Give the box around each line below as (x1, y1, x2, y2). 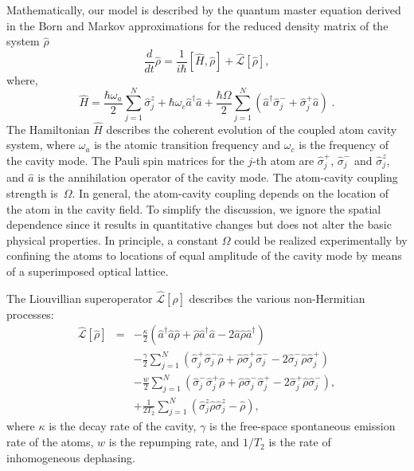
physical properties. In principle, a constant (6, 231, 218, 248)
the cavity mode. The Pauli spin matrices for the (6, 151, 244, 168)
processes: (6, 305, 54, 322)
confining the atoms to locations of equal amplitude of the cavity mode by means (6, 247, 402, 264)
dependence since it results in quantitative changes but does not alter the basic (6, 216, 392, 233)
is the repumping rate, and (108, 434, 240, 450)
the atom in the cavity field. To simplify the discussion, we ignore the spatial (6, 200, 381, 217)
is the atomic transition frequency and (94, 136, 281, 153)
